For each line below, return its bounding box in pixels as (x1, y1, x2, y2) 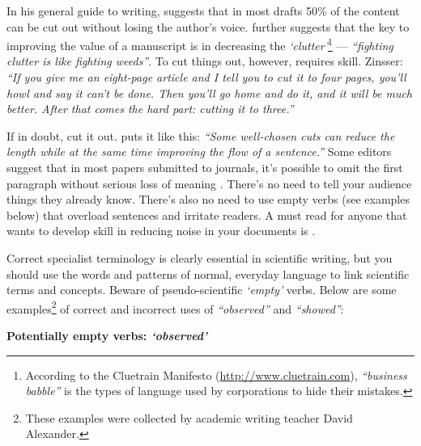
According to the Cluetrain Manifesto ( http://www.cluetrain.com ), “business (25, 366, 407, 383)
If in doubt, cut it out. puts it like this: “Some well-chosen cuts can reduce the (6, 127, 395, 144)
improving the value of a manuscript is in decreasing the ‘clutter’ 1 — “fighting (6, 35, 393, 53)
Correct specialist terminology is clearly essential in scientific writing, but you (6, 249, 393, 266)
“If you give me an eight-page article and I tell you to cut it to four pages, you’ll (6, 69, 406, 86)
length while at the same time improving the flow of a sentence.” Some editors (6, 143, 392, 160)
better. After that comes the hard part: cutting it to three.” (6, 100, 294, 117)
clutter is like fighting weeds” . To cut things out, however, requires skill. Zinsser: (6, 53, 403, 69)
